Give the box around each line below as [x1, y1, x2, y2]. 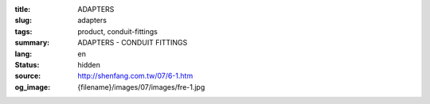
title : [14, 5, 31, 13]
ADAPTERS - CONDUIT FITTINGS [77, 38, 188, 48]
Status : [14, 60, 40, 69]
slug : [14, 16, 32, 25]
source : [14, 71, 41, 81]
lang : [14, 48, 33, 59]
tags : [14, 26, 33, 36]
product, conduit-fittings [77, 26, 158, 36]
